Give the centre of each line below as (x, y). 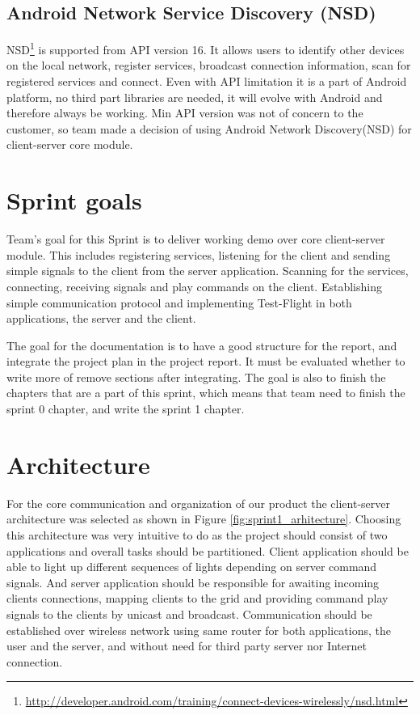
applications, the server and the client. (101, 318)
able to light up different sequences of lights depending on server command (192, 567)
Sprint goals (74, 200)
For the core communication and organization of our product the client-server (199, 503)
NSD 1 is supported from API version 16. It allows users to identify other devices (206, 48)
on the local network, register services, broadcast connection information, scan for (209, 65)
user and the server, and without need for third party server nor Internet (187, 646)
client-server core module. (70, 144)
